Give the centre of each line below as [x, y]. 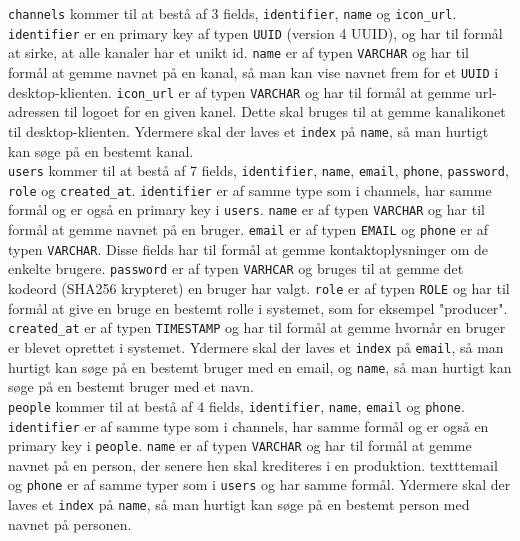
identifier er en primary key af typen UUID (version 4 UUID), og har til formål [255, 32]
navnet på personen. [70, 523]
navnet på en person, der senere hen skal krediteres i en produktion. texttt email [253, 464]
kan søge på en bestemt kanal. [101, 150]
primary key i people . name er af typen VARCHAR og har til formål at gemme [240, 445]
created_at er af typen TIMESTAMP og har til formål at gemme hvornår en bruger [257, 327]
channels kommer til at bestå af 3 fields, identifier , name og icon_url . [232, 13]
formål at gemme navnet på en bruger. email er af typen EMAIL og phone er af [248, 229]
